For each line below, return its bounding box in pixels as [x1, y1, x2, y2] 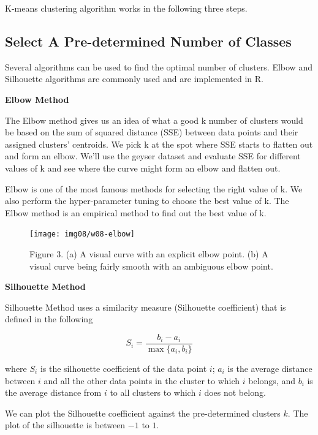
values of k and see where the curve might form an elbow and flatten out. [5, 161, 281, 174]
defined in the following [5, 312, 93, 325]
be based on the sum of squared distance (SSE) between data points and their [5, 126, 298, 138]
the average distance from [5, 386, 102, 399]
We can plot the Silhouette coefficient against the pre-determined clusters [5, 406, 281, 419]
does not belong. [204, 386, 266, 399]
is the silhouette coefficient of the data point [40, 362, 207, 375]
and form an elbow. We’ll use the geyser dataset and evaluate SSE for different [5, 149, 301, 162]
